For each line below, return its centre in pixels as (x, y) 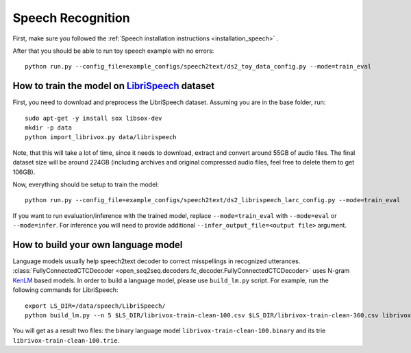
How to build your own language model (98, 244)
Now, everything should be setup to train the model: (86, 184)
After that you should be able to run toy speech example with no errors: (113, 51)
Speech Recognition (71, 18)
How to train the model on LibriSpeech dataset (114, 86)
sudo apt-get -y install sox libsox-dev (94, 118)
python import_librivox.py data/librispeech (101, 137)
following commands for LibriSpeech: (65, 290)
